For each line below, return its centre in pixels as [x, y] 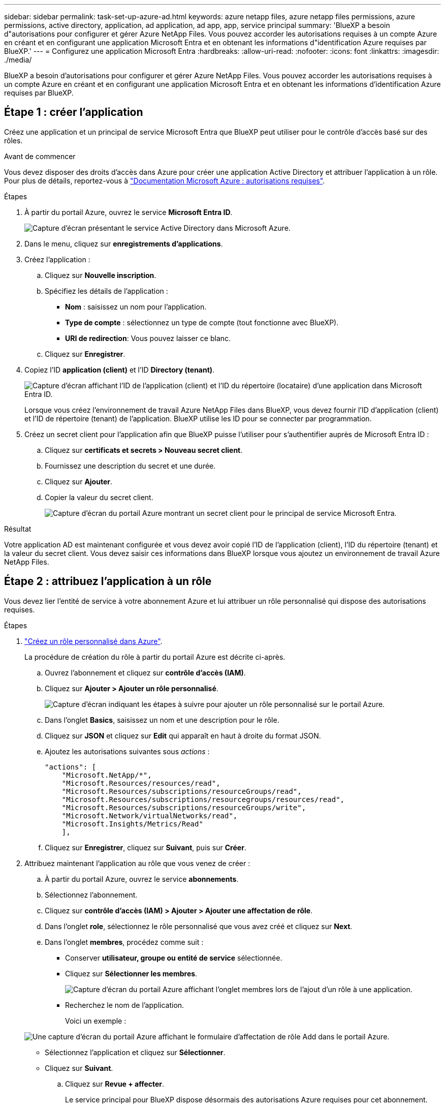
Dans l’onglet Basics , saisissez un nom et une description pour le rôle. [162, 720]
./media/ [18, 60]
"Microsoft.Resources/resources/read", [141, 783]
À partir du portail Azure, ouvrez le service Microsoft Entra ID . [129, 212]
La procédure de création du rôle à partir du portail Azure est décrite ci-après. [155, 657]
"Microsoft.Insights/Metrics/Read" [132, 824]
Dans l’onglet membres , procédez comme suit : [124, 942]
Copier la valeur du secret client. [99, 497]
